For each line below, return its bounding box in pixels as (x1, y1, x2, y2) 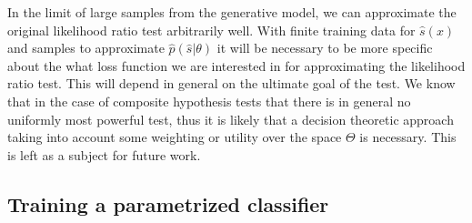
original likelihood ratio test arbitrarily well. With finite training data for (7, 20, 416, 39)
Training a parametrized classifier (7, 189, 329, 218)
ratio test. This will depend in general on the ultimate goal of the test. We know (7, 74, 456, 93)
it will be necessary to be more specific (216, 38, 433, 57)
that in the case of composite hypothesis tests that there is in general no (7, 91, 411, 110)
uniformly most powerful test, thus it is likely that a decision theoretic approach (7, 109, 454, 128)
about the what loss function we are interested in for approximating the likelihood (7, 56, 466, 75)
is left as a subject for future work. (7, 145, 201, 164)
